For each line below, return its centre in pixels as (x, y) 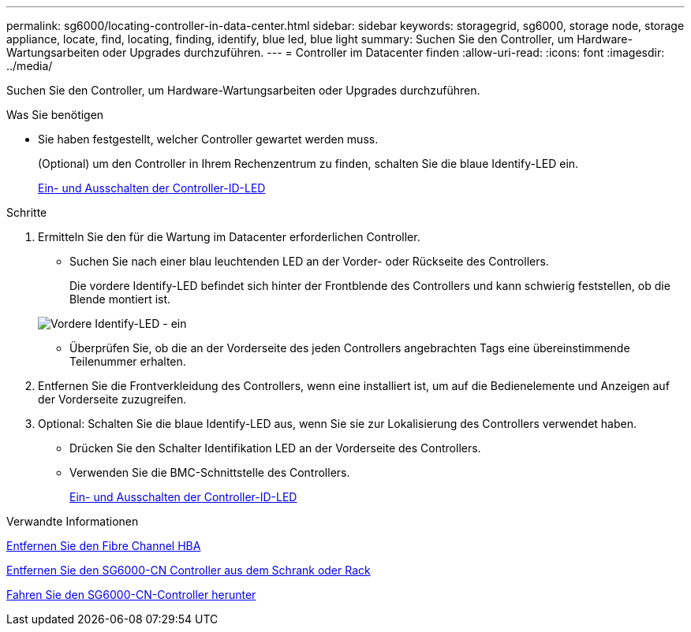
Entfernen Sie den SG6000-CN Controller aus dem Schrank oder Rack (189, 570)
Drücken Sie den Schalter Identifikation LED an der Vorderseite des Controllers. (275, 448)
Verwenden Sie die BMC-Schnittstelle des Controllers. (210, 472)
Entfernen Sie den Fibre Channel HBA (104, 546)
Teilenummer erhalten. (128, 361)
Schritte (27, 212)
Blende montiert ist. (120, 299)
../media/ (30, 66)
